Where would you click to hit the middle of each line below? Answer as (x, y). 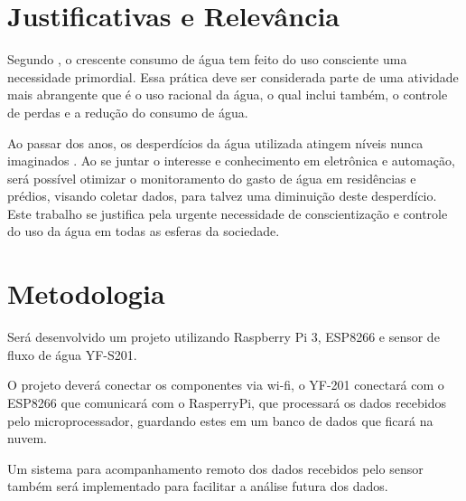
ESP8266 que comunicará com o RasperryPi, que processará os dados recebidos (227, 402)
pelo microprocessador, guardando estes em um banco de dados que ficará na (220, 420)
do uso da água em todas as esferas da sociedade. (144, 231)
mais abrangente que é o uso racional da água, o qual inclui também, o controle (228, 95)
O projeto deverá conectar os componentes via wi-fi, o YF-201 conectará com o (226, 385)
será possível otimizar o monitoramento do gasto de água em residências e (212, 178)
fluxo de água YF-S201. (72, 354)
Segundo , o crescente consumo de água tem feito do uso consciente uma (207, 59)
